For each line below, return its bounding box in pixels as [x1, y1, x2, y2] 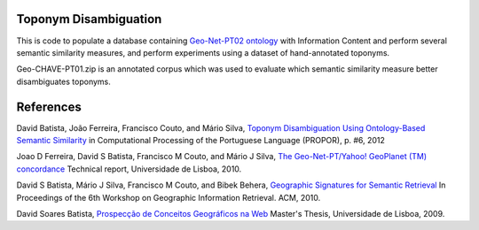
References [16, 99, 82, 114]
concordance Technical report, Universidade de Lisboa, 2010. [16, 164, 242, 174]
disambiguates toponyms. [16, 76, 111, 87]
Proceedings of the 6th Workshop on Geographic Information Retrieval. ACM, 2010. [16, 192, 321, 203]
